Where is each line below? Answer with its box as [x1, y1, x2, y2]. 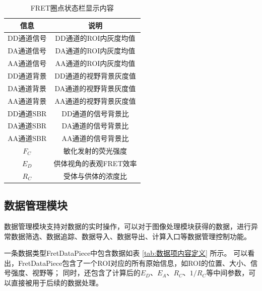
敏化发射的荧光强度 [63, 146, 127, 156]
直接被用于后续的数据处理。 [11, 277, 103, 287]
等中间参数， [206, 267, 249, 278]
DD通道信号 [8, 33, 47, 43]
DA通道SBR [8, 120, 47, 131]
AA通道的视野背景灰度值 [54, 95, 136, 106]
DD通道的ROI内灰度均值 [55, 33, 136, 43]
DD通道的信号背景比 [61, 108, 129, 118]
